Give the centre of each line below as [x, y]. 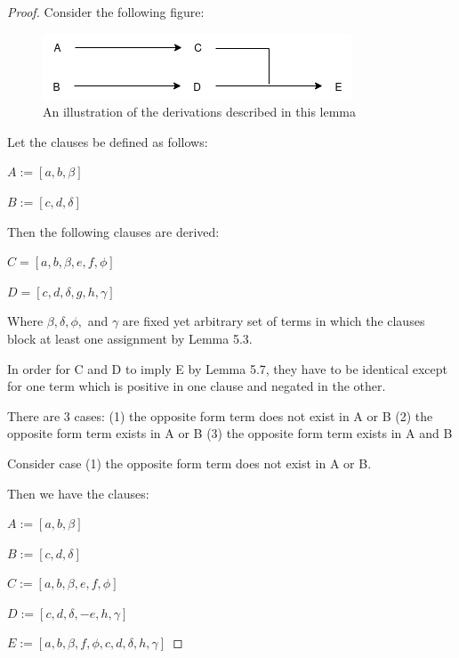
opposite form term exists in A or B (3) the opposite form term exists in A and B [230, 433]
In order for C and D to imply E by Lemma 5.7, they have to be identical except [227, 368]
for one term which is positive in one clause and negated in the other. [197, 386]
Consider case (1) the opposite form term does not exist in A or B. [189, 463]
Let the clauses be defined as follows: [108, 141]
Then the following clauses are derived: [113, 231]
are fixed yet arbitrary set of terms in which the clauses [274, 321]
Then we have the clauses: [78, 493]
